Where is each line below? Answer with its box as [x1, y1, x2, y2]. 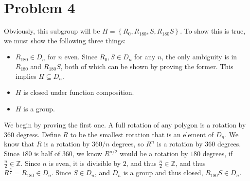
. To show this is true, [180, 26, 246, 36]
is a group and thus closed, [123, 167, 203, 178]
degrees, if [202, 148, 232, 159]
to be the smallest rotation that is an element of [70, 129, 214, 139]
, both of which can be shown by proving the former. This [60, 61, 233, 71]
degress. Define [16, 129, 61, 139]
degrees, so [112, 139, 144, 149]
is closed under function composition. [23, 87, 134, 97]
